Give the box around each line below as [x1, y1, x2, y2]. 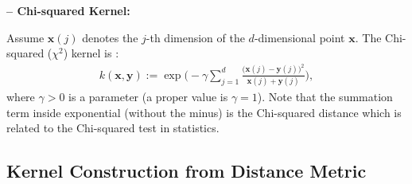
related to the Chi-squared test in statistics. [6, 119, 220, 136]
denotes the [82, 29, 138, 45]
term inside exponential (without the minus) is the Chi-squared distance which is [6, 104, 402, 120]
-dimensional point [254, 29, 345, 45]
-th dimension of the [146, 29, 245, 45]
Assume [6, 29, 45, 45]
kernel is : [71, 45, 119, 61]
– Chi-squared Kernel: [6, 2, 130, 18]
